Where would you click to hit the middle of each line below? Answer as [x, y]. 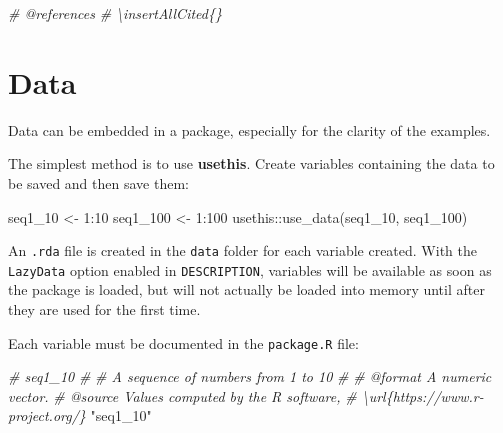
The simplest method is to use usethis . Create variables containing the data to [251, 163]
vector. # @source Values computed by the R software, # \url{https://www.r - [246, 395]
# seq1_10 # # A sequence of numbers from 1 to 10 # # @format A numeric [250, 376]
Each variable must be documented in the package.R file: [183, 342]
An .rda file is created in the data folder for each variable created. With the [242, 250]
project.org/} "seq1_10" [80, 415]
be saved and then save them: [98, 182]
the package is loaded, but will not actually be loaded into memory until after [246, 289]
